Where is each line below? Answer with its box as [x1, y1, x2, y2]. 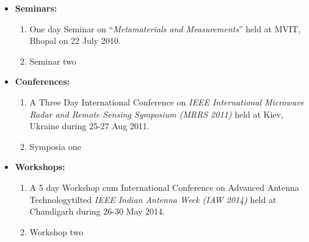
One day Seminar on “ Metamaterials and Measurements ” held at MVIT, [29, 22, 301, 35]
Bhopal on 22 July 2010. [29, 34, 121, 47]
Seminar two [29, 54, 76, 67]
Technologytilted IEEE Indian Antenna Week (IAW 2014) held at [29, 193, 277, 205]
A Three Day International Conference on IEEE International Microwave [29, 95, 304, 108]
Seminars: [15, 2, 57, 14]
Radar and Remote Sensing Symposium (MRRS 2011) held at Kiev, [29, 107, 283, 120]
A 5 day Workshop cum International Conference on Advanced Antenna [29, 180, 299, 193]
